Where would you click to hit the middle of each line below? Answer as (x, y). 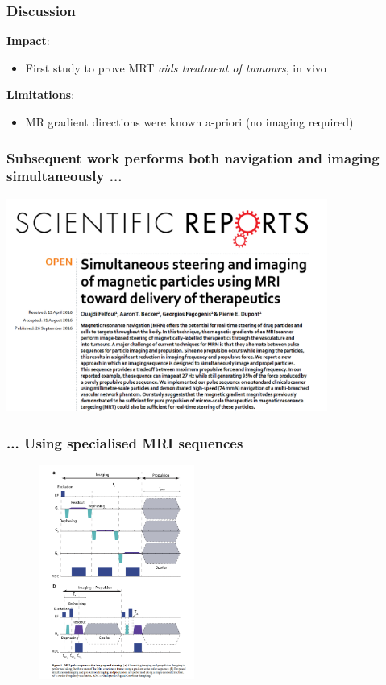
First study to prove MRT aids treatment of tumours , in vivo (176, 67)
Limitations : (41, 95)
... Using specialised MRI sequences (125, 442)
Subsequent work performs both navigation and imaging (193, 157)
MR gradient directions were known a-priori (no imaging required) (189, 122)
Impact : (28, 41)
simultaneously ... (64, 176)
